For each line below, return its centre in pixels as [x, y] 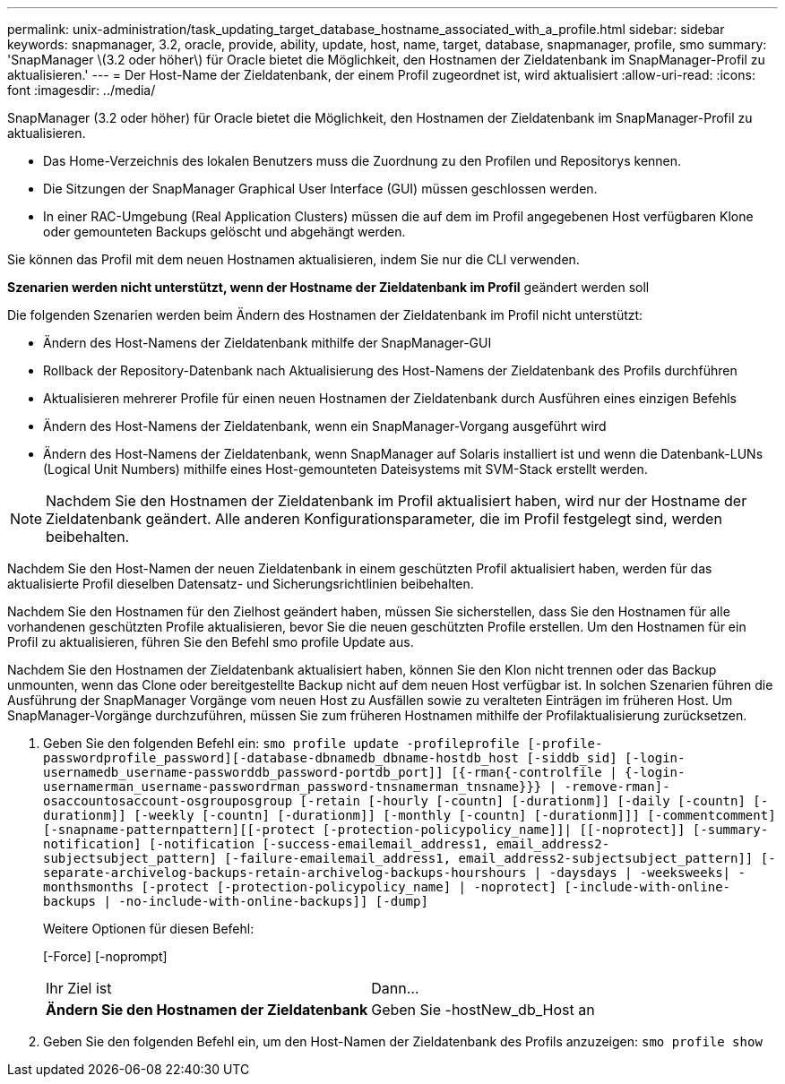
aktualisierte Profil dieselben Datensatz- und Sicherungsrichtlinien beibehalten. [241, 584]
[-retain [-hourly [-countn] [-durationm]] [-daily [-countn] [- [534, 801]
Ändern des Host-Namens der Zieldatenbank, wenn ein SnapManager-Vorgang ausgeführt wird [325, 426]
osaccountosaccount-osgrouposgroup [168, 801]
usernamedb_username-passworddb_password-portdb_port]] [243, 772]
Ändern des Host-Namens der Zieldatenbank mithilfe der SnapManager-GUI [267, 343]
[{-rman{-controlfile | [534, 772]
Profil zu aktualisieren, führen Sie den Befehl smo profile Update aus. [211, 642]
